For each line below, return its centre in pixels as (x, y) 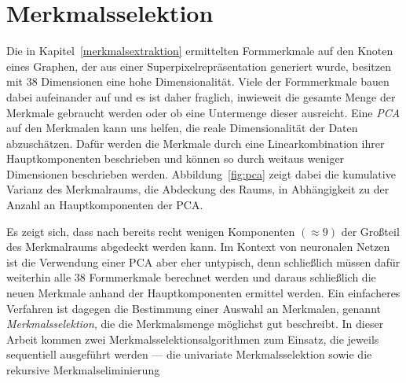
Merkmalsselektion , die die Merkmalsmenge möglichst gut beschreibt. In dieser (195, 324)
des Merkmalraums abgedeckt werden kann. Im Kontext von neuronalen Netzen (198, 247)
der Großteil (370, 231)
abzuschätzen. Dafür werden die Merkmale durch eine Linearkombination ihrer (196, 143)
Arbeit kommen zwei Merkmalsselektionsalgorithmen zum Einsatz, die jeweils (193, 339)
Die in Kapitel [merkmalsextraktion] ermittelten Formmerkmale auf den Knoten (200, 51)
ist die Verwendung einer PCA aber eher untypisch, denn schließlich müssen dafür (203, 261)
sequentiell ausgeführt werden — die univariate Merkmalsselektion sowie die (189, 354)
